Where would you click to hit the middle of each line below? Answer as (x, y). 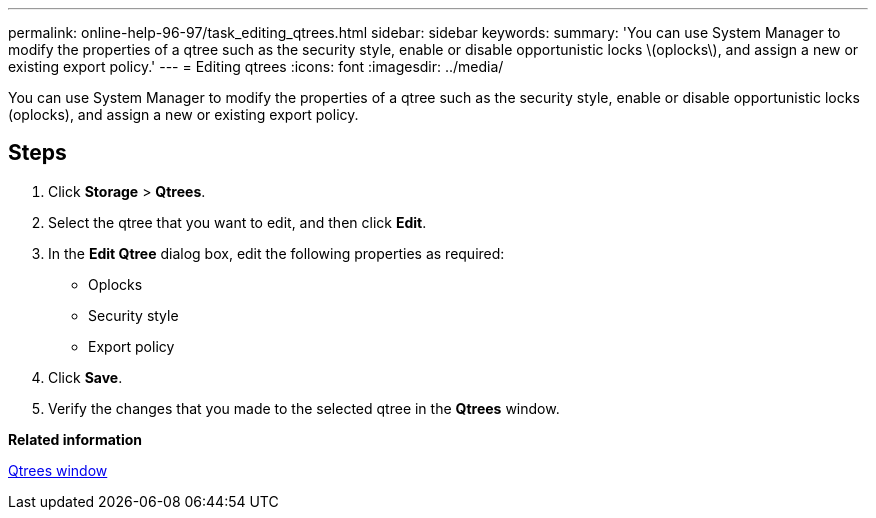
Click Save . (85, 377)
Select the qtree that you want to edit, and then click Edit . (237, 222)
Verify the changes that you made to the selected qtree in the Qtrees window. (304, 408)
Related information (75, 439)
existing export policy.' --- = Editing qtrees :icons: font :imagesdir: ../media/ (256, 66)
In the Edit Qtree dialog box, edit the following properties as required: (276, 253)
